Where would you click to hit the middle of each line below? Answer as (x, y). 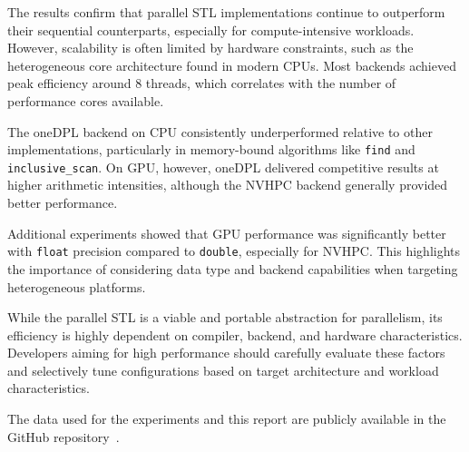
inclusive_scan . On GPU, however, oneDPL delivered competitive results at (223, 167)
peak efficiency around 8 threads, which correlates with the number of (202, 83)
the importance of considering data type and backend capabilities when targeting (233, 268)
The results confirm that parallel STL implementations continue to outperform (226, 12)
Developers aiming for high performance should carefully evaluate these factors (226, 353)
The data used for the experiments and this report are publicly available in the (227, 419)
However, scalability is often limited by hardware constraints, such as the (210, 48)
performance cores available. (86, 100)
